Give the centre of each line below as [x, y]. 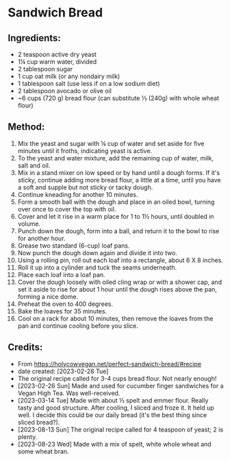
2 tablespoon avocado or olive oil [65, 91]
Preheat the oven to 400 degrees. [65, 304]
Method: [26, 127]
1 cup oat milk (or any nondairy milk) [69, 76]
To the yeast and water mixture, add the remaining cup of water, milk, [116, 158]
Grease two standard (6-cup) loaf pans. [74, 246]
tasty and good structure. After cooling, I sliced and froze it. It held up [116, 407]
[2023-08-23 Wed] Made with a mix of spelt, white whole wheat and [114, 444]
